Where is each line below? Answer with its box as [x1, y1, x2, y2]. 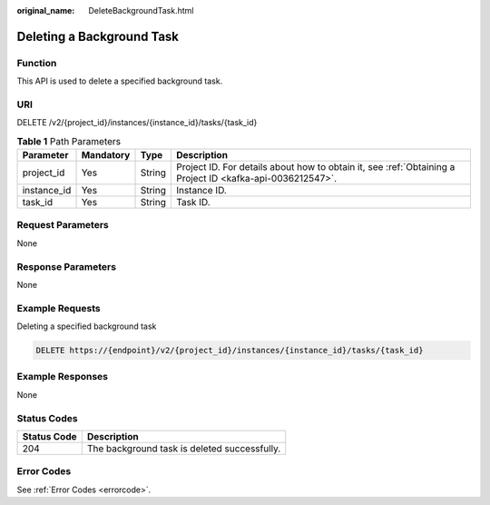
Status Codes [16, 411, 78, 424]
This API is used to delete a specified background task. [16, 75, 223, 86]
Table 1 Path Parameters [16, 134, 122, 147]
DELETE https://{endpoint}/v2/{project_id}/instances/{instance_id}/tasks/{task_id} [35, 345, 424, 356]
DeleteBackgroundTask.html [88, 5, 194, 15]
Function [16, 56, 57, 69]
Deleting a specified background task [16, 321, 157, 332]
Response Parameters [16, 260, 117, 272]
